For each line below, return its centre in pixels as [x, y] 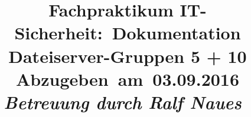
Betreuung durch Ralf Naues [123, 102]
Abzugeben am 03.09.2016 [128, 78]
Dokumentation [176, 33]
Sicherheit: [58, 33]
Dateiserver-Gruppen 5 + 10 [128, 56]
